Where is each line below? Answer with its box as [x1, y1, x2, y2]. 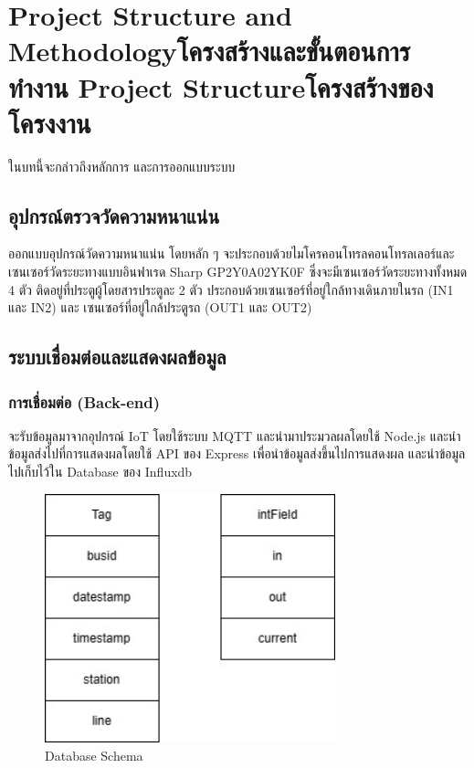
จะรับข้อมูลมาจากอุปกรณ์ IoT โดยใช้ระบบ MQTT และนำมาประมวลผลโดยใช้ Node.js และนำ [8, 426, 461, 445]
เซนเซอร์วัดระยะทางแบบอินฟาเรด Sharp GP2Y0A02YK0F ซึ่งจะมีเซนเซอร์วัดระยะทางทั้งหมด [8, 262, 468, 281]
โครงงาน [8, 103, 91, 141]
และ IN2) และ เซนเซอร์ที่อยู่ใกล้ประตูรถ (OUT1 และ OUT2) [8, 298, 312, 317]
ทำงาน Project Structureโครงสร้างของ [8, 68, 434, 105]
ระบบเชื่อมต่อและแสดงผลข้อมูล [8, 342, 226, 371]
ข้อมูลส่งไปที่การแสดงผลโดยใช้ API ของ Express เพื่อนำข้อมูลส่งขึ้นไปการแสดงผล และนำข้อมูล [8, 444, 466, 463]
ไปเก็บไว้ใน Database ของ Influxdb [8, 462, 193, 481]
